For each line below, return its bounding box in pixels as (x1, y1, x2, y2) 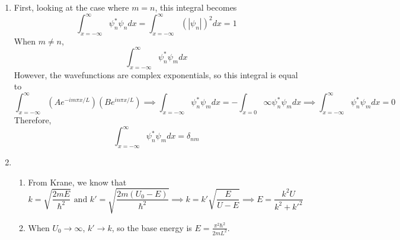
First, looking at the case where (14, 1, 129, 13)
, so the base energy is (111, 221, 192, 233)
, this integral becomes (155, 1, 237, 13)
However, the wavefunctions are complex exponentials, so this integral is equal (14, 68, 298, 81)
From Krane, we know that (28, 175, 127, 188)
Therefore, (14, 114, 52, 126)
